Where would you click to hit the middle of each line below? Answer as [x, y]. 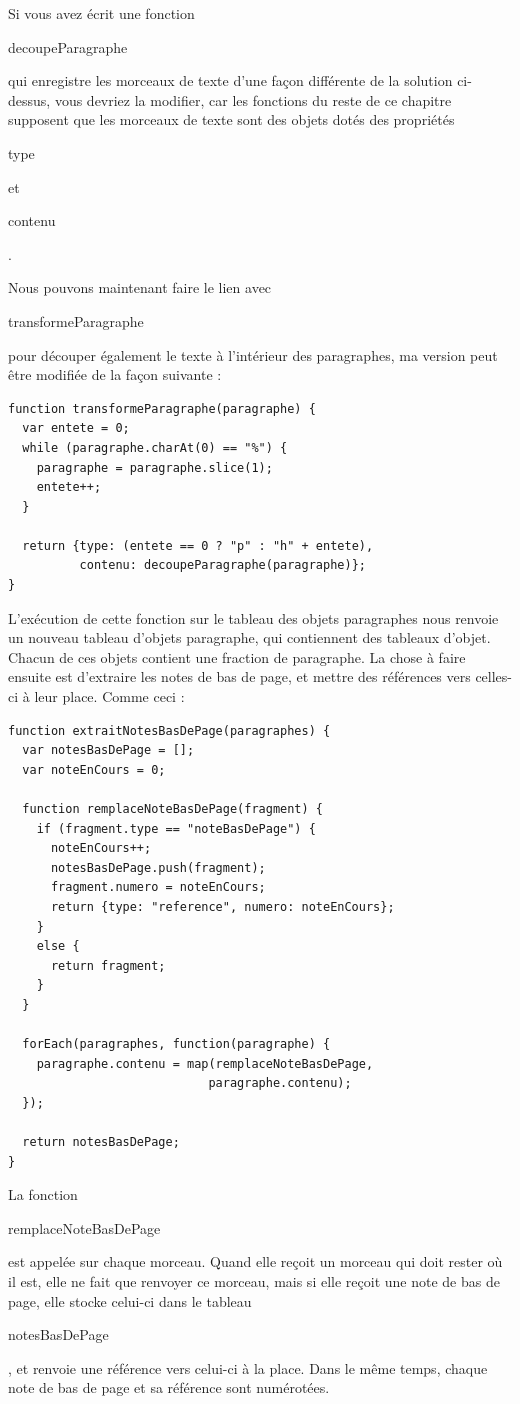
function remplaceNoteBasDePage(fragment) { [172, 809]
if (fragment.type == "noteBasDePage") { [176, 828]
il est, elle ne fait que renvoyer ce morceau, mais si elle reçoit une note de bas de [254, 1281]
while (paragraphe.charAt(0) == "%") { [155, 447]
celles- [494, 676]
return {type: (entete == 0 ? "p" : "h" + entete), [198, 545]
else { [58, 946]
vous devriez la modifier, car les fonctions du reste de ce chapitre [253, 99]
